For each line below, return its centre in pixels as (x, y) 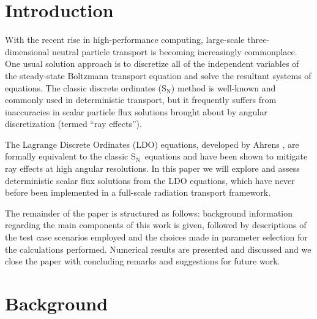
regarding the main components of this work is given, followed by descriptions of (156, 225)
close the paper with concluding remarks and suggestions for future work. (143, 261)
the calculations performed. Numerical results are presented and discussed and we (158, 249)
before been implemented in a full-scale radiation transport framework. (138, 192)
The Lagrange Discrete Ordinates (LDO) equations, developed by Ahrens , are (152, 144)
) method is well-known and (223, 87)
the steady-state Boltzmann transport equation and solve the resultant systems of (158, 75)
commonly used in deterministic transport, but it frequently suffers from (141, 100)
